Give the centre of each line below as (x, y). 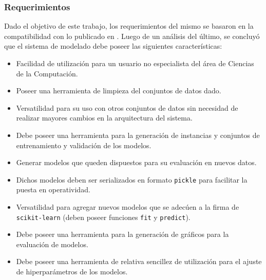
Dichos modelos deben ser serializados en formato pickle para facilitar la (132, 179)
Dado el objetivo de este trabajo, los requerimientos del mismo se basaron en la (129, 26)
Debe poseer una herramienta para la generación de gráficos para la (122, 234)
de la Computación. (47, 73)
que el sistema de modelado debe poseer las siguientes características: (113, 46)
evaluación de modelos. (52, 244)
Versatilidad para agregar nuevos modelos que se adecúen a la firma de (128, 207)
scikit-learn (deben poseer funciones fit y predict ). (103, 217)
